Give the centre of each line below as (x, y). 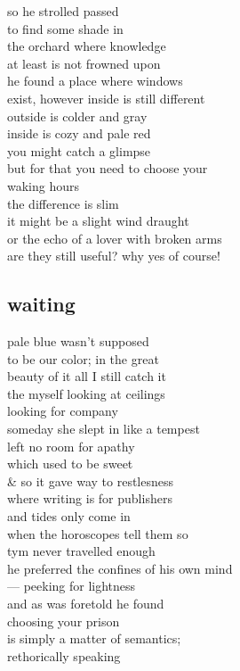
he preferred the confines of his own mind (120, 568)
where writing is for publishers (90, 498)
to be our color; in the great (83, 358)
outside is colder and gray (77, 116)
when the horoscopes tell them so (98, 533)
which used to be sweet (70, 464)
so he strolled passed (63, 11)
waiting (41, 304)
